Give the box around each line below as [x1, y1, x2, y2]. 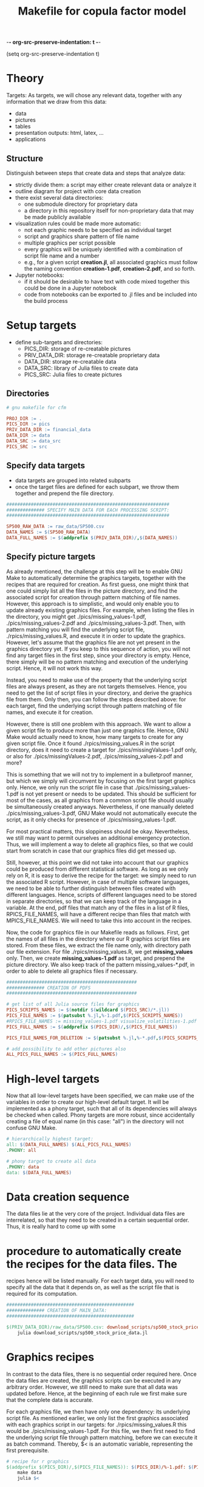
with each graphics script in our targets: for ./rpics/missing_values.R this [6, 1421, 187, 1428]
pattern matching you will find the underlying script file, [6, 625, 145, 633]
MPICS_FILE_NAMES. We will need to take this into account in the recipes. [6, 917, 192, 924]
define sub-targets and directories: [15, 338, 103, 345]
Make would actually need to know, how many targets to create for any [6, 733, 183, 740]
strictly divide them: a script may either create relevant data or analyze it [15, 181, 197, 188]
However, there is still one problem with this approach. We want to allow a [6, 720, 191, 727]
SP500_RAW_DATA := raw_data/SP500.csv [6, 523, 104, 529]
